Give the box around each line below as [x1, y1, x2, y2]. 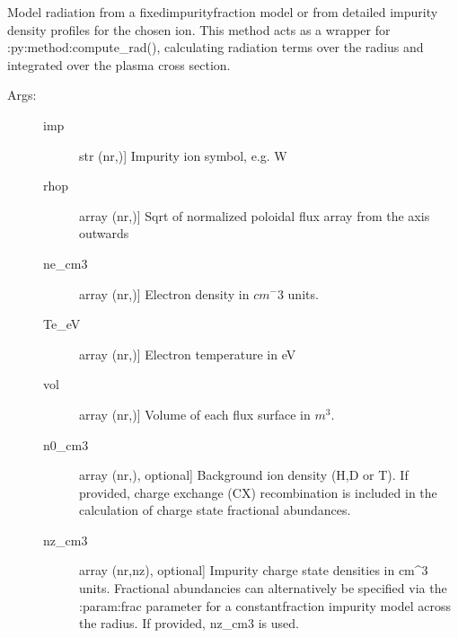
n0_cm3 [43, 435, 89, 454]
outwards [79, 224, 129, 243]
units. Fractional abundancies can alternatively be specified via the [79, 579, 447, 598]
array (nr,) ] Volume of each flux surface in [79, 404, 311, 423]
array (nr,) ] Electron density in [79, 284, 250, 303]
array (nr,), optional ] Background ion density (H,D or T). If [79, 465, 409, 484]
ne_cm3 [43, 253, 88, 272]
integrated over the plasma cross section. [7, 55, 231, 74]
